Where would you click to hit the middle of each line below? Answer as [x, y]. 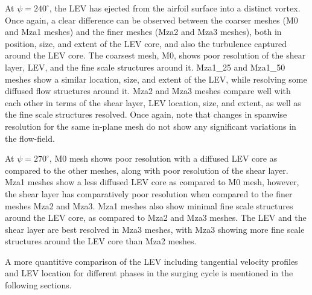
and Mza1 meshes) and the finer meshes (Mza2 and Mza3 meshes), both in [143, 32]
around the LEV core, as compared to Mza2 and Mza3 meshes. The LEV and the [156, 217]
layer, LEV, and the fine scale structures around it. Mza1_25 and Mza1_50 [145, 67]
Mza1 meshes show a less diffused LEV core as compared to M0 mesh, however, [152, 182]
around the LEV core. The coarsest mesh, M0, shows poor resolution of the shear [155, 55]
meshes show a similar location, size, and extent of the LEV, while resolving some [156, 79]
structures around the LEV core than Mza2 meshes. [101, 241]
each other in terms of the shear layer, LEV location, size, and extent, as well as [153, 102]
